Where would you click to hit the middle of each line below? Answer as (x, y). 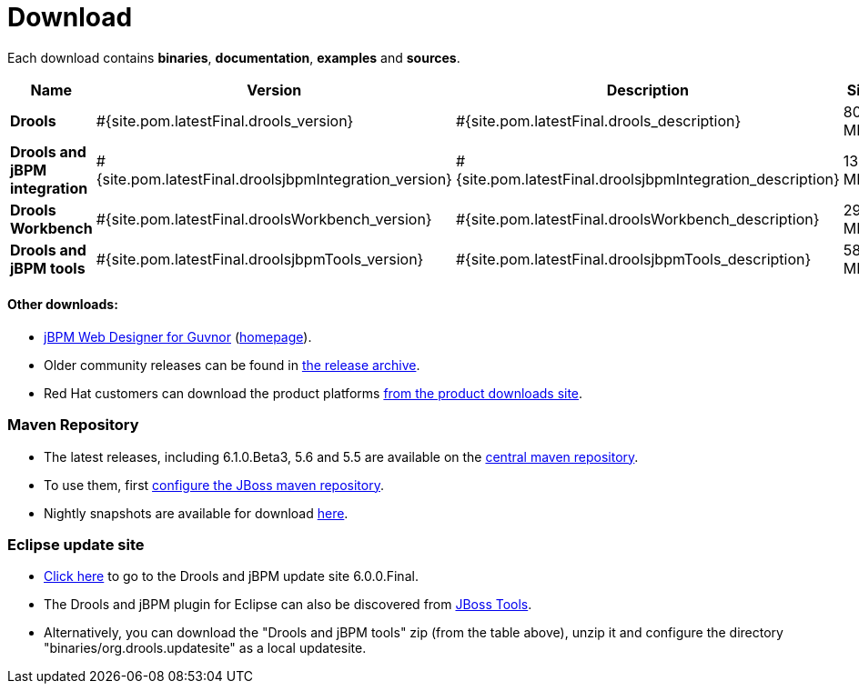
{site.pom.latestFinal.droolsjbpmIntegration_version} (274, 179)
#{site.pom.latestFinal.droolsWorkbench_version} (264, 219)
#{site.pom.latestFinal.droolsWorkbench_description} (637, 219)
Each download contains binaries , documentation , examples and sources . (234, 57)
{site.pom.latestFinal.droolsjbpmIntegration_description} (647, 179)
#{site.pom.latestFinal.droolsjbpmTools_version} (260, 259)
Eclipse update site (76, 545)
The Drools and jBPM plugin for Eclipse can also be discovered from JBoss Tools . (288, 605)
